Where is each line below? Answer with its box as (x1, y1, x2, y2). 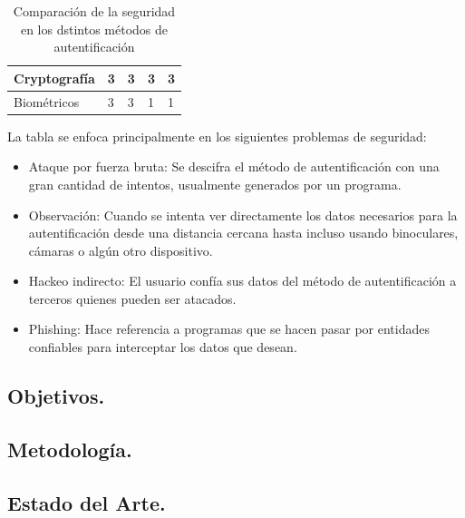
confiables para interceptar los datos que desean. (28, 337, 297, 357)
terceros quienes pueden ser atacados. (28, 288, 237, 308)
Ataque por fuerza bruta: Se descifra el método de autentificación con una (28, 157, 440, 176)
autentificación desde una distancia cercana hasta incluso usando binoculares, (28, 223, 459, 242)
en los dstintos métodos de (20, 19, 169, 38)
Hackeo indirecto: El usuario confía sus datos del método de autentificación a (28, 271, 457, 290)
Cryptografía (14, 68, 95, 87)
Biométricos (14, 92, 80, 111)
